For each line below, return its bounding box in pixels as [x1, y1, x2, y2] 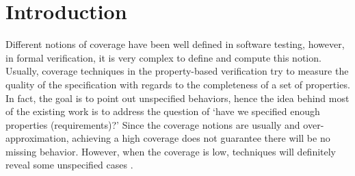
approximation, [5, 131, 69, 145]
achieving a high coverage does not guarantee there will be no [72, 131, 330, 145]
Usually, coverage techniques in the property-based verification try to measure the [5, 64, 349, 78]
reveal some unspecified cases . [5, 158, 133, 172]
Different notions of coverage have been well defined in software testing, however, [5, 37, 345, 51]
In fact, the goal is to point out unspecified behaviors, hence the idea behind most [5, 90, 350, 105]
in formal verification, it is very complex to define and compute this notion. [5, 50, 321, 64]
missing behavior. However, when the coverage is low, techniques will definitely [5, 144, 336, 158]
